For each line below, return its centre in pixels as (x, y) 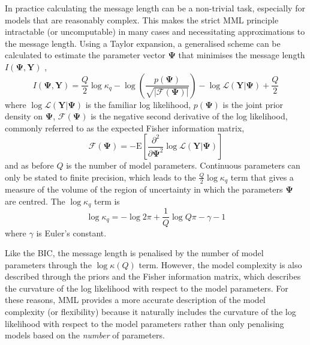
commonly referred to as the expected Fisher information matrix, (125, 127)
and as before (29, 165)
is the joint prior (253, 104)
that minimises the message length (242, 55)
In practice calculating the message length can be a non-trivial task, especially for (155, 8)
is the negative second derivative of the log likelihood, (189, 116)
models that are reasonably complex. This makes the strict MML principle (142, 19)
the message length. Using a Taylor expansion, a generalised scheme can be (143, 43)
